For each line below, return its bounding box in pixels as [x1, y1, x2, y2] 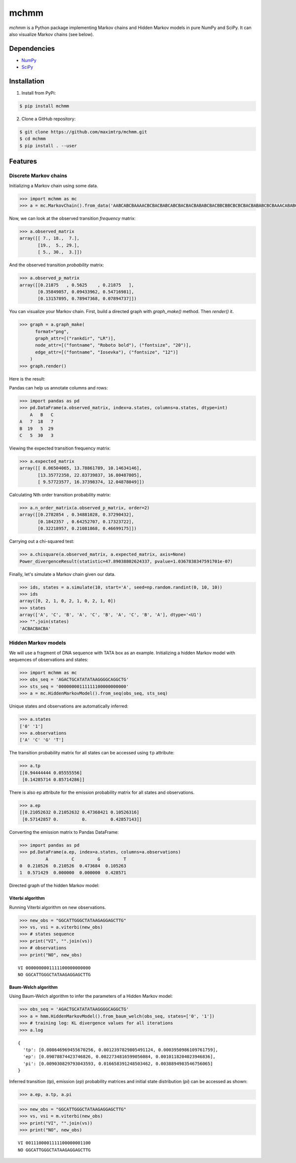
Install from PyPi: [21, 90, 56, 96]
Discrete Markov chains [9, 173, 68, 179]
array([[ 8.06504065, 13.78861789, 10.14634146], [19, 465, 142, 471]
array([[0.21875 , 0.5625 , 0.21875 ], [19, 282, 134, 288]
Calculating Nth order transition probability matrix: [9, 492, 111, 498]
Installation [9, 77, 44, 86]
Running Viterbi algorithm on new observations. [9, 904, 106, 910]
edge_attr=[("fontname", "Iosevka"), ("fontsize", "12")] [35, 349, 179, 355]
